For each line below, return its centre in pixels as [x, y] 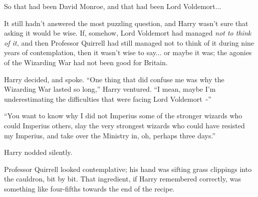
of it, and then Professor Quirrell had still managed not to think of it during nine [129, 42]
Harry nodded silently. [38, 152]
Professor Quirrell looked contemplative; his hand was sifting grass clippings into [128, 169]
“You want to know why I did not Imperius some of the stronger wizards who [123, 116]
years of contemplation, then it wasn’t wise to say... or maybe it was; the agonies [128, 52]
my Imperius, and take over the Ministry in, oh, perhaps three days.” [110, 135]
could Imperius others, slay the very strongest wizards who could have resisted [124, 125]
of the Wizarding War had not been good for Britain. [86, 62]
